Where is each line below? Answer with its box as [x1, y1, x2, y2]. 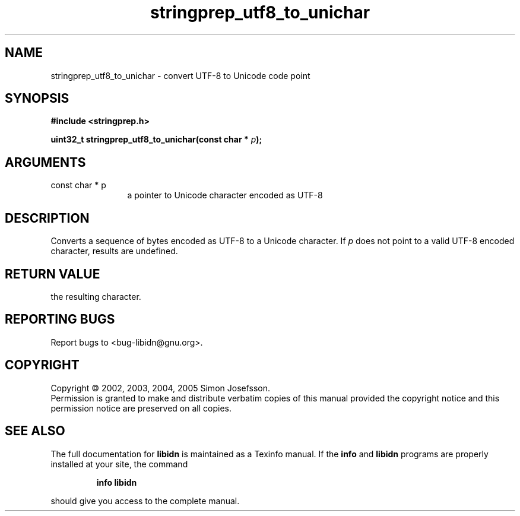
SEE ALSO [5, 423, 65, 439]
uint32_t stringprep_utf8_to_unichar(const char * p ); [50, 134, 262, 145]
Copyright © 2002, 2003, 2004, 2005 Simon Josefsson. [50, 382, 271, 393]
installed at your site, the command [50, 458, 188, 469]
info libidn [96, 477, 137, 487]
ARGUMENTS [5, 154, 86, 170]
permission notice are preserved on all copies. [50, 403, 232, 413]
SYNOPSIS [5, 91, 69, 106]
